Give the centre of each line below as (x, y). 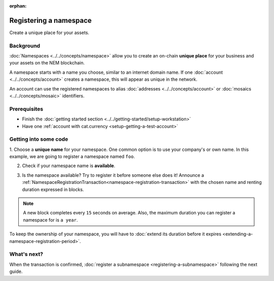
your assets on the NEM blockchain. (47, 63)
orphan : (18, 6)
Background (25, 46)
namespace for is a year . (50, 220)
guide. (16, 271)
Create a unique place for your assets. (49, 33)
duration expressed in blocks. (53, 189)
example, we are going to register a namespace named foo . (72, 157)
